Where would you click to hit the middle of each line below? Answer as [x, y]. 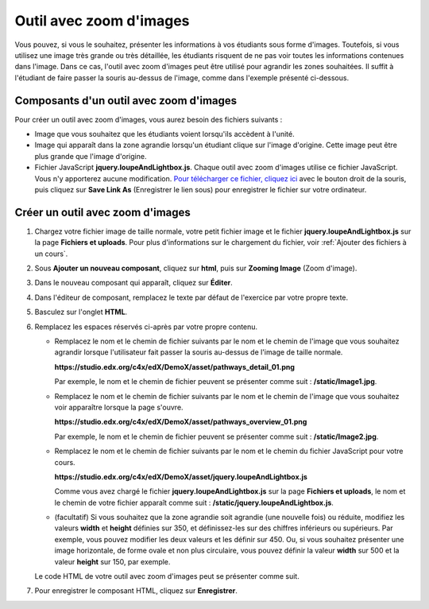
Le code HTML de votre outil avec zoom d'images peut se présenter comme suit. [167, 576]
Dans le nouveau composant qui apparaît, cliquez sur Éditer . [134, 283]
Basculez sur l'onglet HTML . [81, 312]
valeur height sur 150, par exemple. [112, 561]
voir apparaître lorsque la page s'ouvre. [119, 407]
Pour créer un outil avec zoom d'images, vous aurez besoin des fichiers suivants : [149, 119]
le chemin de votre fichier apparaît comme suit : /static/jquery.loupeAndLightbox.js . [194, 502]
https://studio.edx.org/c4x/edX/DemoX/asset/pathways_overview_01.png [181, 422]
